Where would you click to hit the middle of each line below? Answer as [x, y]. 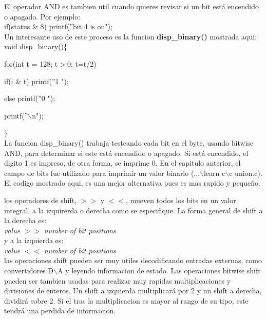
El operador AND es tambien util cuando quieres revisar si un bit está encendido [132, 6]
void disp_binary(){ [36, 46]
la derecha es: [25, 220]
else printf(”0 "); [30, 98]
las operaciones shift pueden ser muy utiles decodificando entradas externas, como [133, 260]
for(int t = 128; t [31, 63]
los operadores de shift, [41, 200]
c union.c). [246, 173]
